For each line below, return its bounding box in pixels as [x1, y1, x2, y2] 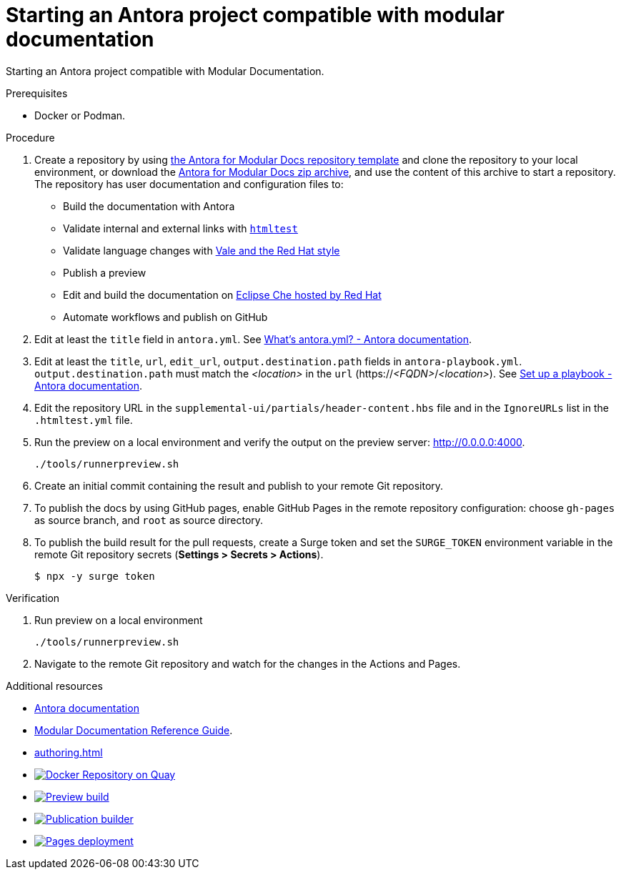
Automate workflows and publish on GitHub [63, 310, 268, 323]
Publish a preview [63, 266, 146, 279]
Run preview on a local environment [34, 613, 203, 626]
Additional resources [6, 679, 103, 692]
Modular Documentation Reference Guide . [34, 723, 233, 736]
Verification [6, 591, 60, 604]
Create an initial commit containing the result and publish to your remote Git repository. [34, 479, 444, 492]
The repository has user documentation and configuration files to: [34, 177, 344, 190]
